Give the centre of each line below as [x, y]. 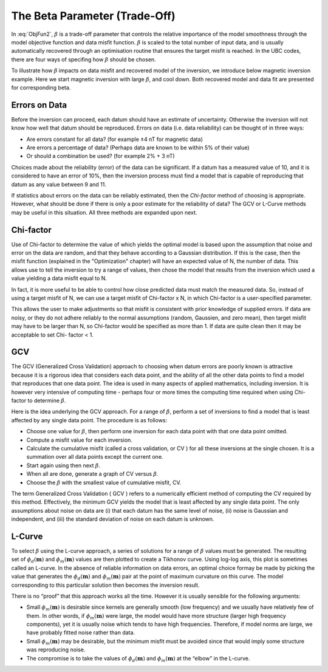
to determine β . [47, 400]
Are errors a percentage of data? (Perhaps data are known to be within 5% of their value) [138, 147]
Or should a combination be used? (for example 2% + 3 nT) [101, 156]
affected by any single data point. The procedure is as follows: [89, 420]
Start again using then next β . [63, 465]
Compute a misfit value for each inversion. [80, 440]
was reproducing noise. [56, 650]
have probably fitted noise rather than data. [81, 633]
